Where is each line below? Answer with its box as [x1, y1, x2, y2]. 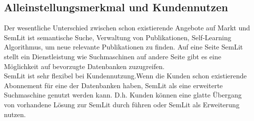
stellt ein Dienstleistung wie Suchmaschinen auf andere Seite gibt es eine [4, 51, 221, 61]
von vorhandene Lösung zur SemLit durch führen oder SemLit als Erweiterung [4, 99, 240, 109]
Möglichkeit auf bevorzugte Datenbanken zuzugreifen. [4, 61, 165, 71]
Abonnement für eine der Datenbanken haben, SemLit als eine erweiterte [4, 80, 223, 90]
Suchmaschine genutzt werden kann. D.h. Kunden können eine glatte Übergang [4, 90, 242, 100]
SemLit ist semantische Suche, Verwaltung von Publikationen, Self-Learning [4, 32, 231, 42]
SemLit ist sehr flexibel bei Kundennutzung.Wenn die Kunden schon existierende [4, 71, 247, 81]
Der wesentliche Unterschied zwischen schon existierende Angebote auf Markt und [4, 23, 250, 33]
